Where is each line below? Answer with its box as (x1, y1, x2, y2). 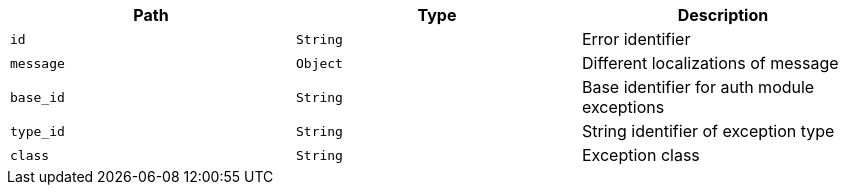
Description (677, 5, 769, 25)
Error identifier (581, 29, 691, 49)
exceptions (581, 97, 665, 117)
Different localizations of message (581, 53, 839, 73)
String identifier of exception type (581, 121, 835, 141)
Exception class (581, 145, 700, 165)
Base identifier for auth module (581, 77, 815, 97)
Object (295, 55, 343, 71)
